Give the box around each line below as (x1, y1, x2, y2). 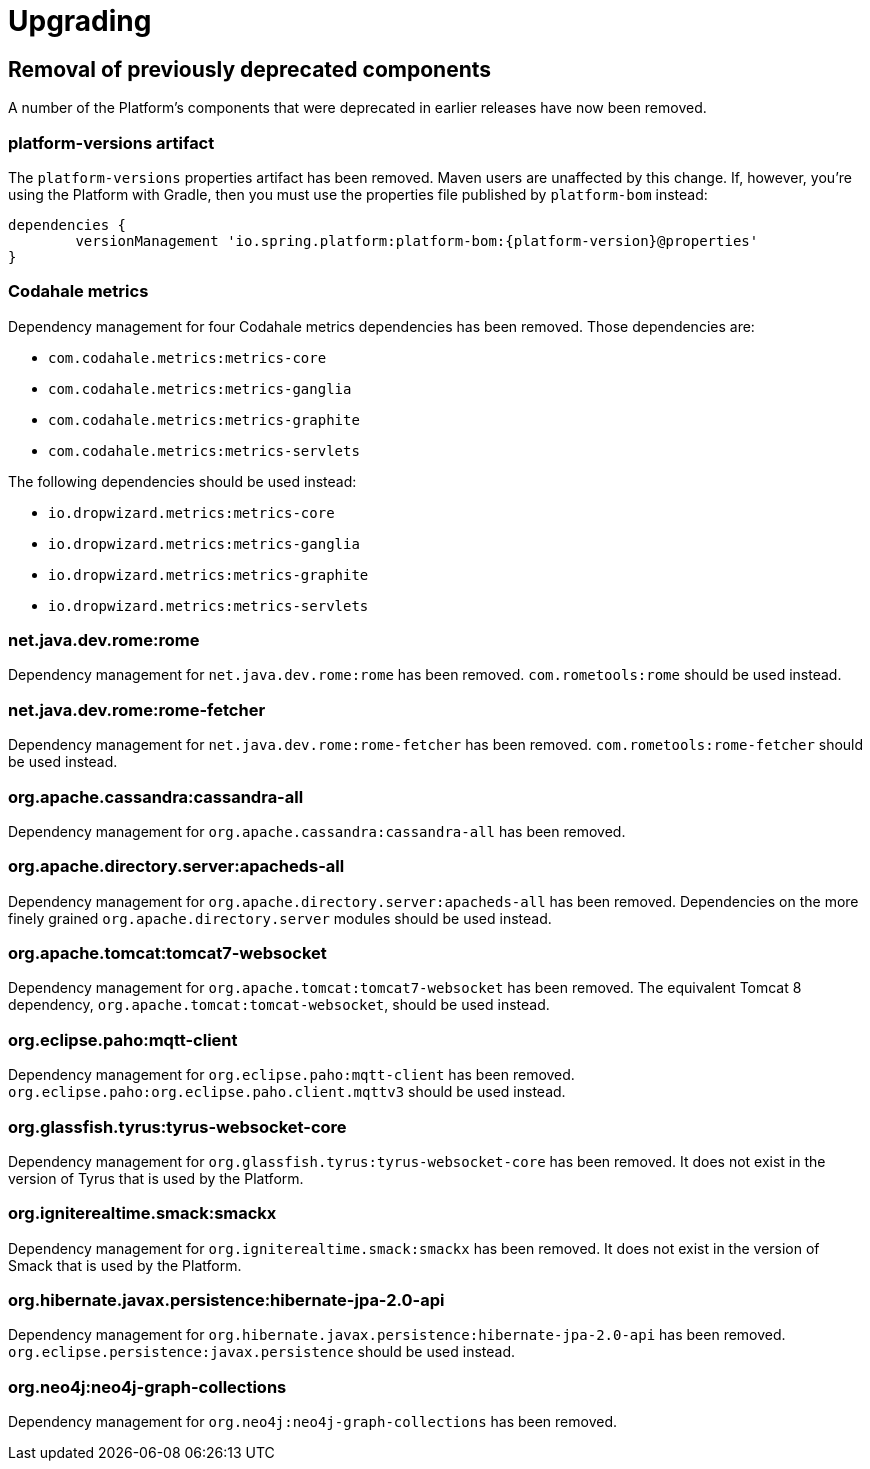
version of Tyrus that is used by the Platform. (8, 1169, 304, 1187)
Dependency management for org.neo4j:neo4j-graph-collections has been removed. (8, 1413, 618, 1431)
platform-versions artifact (8, 132, 215, 153)
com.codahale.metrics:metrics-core (48, 349, 327, 366)
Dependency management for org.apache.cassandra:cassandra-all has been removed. (8, 822, 626, 840)
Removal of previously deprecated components (8, 56, 492, 82)
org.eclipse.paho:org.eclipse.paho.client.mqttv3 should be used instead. (8, 1083, 566, 1101)
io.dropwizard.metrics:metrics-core (48, 504, 335, 521)
